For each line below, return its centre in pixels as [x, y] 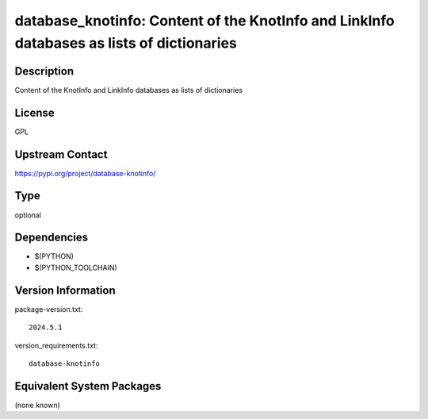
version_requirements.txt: [56, 345]
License [34, 112]
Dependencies [52, 238]
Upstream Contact [61, 154]
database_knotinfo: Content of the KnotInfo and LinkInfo [205, 21]
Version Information [65, 290]
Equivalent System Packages [88, 386]
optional [28, 215]
